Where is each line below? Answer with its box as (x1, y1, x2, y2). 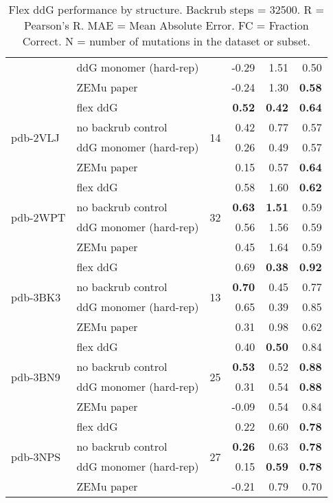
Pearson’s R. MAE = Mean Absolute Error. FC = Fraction (23, 17, 309, 33)
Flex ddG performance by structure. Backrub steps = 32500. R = (8, 1, 325, 17)
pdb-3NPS (11, 448, 61, 464)
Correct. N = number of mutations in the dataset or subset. (22, 33, 310, 49)
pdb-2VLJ (11, 129, 60, 145)
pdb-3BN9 (11, 368, 60, 385)
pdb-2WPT (11, 208, 66, 225)
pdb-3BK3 (11, 288, 61, 305)
